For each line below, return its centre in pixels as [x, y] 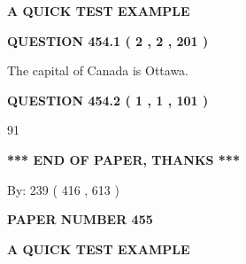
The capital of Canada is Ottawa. [98, 70]
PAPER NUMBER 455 [80, 219]
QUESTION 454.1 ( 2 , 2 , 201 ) [108, 40]
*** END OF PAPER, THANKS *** [123, 159]
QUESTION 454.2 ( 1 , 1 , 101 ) [108, 100]
